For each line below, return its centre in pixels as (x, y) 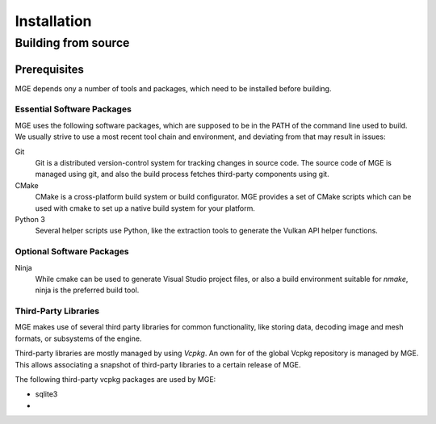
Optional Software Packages (72, 252)
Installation (53, 21)
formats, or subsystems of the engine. (78, 338)
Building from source (72, 43)
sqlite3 (46, 394)
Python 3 (30, 219)
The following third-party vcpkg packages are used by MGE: (115, 379)
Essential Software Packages (73, 109)
